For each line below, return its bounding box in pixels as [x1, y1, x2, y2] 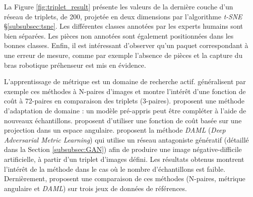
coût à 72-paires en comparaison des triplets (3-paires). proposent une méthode [4, 96, 245, 106]
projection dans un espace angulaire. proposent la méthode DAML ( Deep [4, 125, 226, 135]
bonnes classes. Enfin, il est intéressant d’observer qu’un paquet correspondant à [4, 40, 249, 50]
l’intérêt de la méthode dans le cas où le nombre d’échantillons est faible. [4, 163, 226, 174]
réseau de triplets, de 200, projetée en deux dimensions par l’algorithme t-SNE [4, 11, 243, 21]
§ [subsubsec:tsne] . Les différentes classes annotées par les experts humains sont [4, 21, 243, 31]
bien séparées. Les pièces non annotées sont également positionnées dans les [4, 30, 234, 41]
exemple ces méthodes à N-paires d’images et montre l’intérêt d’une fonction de [4, 86, 246, 96]
